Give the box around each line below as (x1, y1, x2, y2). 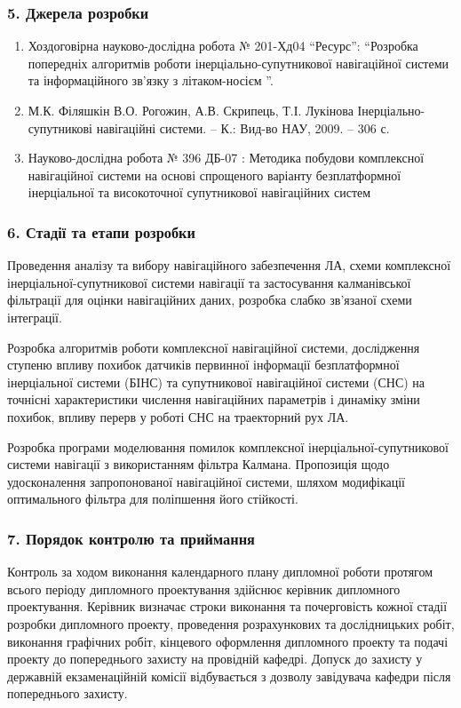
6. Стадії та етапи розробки (7, 220, 195, 243)
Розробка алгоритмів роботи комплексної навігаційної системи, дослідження (7, 338, 420, 356)
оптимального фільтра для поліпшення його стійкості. (7, 489, 298, 508)
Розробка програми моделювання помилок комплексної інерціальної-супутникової (7, 437, 449, 456)
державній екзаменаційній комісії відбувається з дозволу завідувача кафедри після (7, 666, 451, 685)
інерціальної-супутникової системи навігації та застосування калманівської (7, 273, 411, 291)
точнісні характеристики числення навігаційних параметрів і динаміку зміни (7, 390, 420, 409)
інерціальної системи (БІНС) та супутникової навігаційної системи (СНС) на (7, 372, 425, 391)
